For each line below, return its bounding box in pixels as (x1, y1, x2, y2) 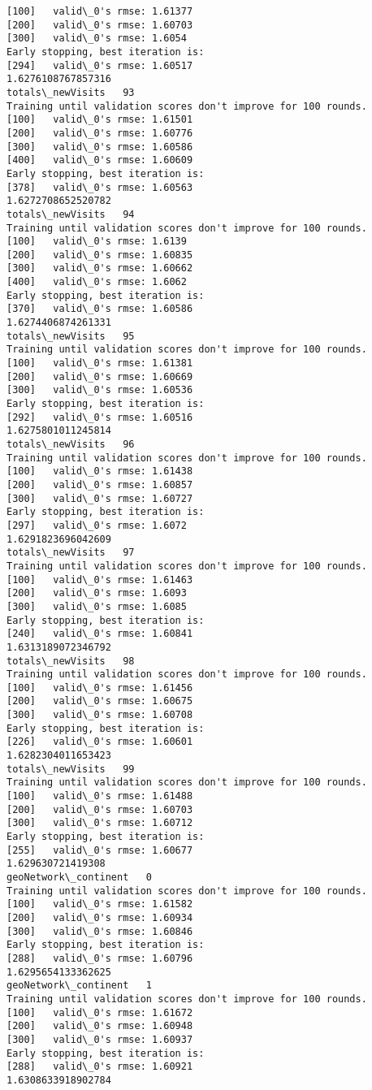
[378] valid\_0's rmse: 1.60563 (6, 181, 193, 193)
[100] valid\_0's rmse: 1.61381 (6, 357, 193, 370)
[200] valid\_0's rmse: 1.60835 (6, 249, 193, 261)
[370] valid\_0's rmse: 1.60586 (6, 303, 193, 315)
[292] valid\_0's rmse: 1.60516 (6, 411, 193, 423)
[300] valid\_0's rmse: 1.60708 (6, 709, 193, 721)
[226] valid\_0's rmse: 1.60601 (6, 736, 193, 748)
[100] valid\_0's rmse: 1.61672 (6, 1006, 193, 1019)
